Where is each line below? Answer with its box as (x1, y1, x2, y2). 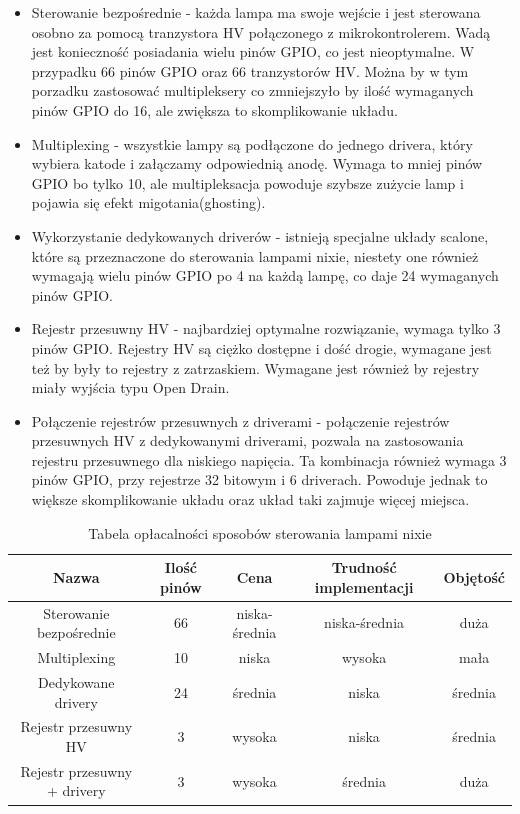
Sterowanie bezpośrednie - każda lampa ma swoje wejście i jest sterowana (31, 2, 481, 22)
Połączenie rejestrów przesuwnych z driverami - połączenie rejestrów (31, 410, 450, 431)
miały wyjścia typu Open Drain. (31, 377, 230, 398)
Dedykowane (38, 671, 115, 692)
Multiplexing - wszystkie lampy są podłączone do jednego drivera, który (31, 133, 473, 154)
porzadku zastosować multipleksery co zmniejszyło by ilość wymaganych (31, 80, 474, 101)
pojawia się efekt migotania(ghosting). (31, 192, 266, 213)
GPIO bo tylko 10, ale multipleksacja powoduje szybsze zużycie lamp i (31, 172, 464, 193)
